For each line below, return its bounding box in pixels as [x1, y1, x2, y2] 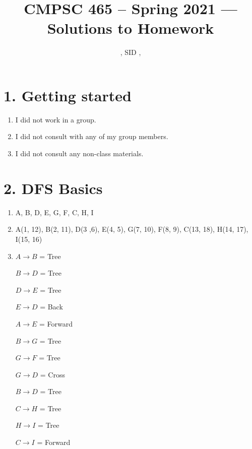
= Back [40, 301, 63, 312]
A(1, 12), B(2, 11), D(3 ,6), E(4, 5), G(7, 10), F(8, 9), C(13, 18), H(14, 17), [15, 224, 248, 234]
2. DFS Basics [4, 177, 103, 198]
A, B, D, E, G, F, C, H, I [15, 207, 94, 217]
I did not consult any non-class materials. [15, 148, 144, 159]
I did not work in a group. [15, 114, 96, 124]
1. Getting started [4, 85, 132, 105]
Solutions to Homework [47, 18, 214, 38]
